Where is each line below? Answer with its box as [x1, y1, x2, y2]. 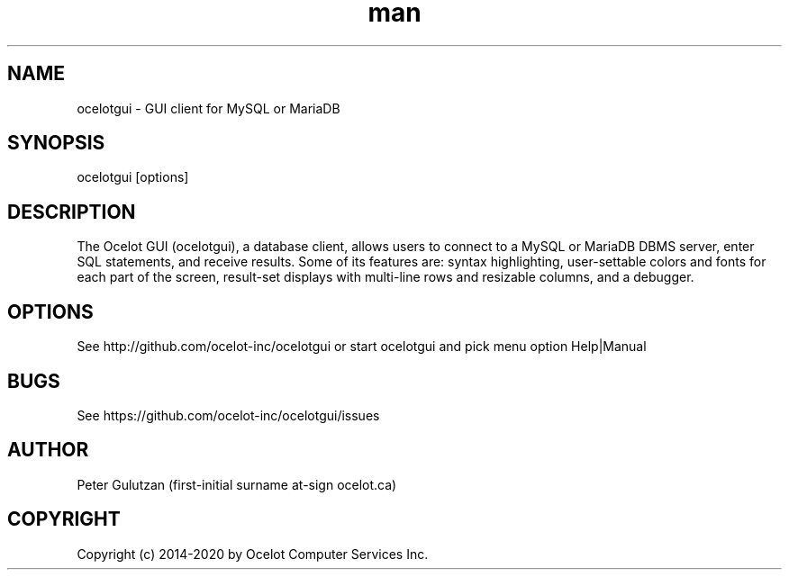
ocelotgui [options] [77, 169, 189, 185]
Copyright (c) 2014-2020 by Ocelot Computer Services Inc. [77, 545, 429, 562]
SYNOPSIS [7, 131, 105, 155]
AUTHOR [7, 438, 89, 462]
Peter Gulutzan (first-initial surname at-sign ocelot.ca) [77, 476, 397, 492]
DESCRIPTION [7, 200, 136, 223]
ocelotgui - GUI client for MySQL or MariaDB [77, 100, 340, 116]
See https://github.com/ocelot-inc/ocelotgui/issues [77, 407, 380, 423]
